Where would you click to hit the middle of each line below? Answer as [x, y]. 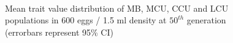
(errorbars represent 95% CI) [59, 32]
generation [206, 20]
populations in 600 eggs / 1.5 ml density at [86, 20]
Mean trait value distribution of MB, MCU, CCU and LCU [117, 8]
